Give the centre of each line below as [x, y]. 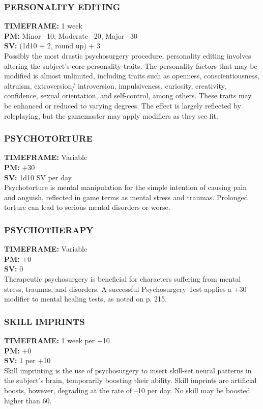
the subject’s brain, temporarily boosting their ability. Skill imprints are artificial [130, 380]
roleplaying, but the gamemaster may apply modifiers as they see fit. [111, 115]
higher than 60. [28, 400]
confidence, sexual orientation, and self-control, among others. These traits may [128, 96]
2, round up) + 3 [74, 46]
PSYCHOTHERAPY [49, 229]
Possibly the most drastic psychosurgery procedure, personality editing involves [128, 56]
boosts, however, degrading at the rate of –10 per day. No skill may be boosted [127, 390]
